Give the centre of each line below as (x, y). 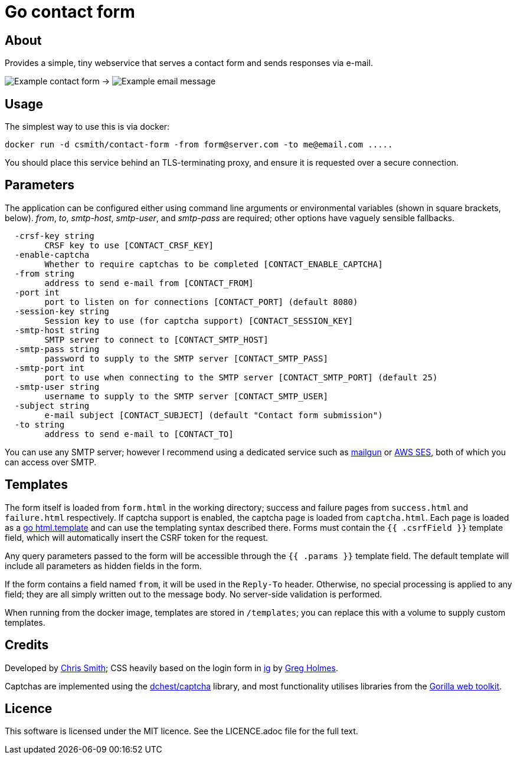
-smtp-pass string (57, 349)
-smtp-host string (57, 330)
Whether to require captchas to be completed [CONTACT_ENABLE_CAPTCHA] (214, 264)
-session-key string (62, 311)
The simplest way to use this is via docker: (87, 127)
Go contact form (70, 12)
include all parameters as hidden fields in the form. (103, 566)
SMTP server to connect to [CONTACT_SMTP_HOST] (156, 339)
